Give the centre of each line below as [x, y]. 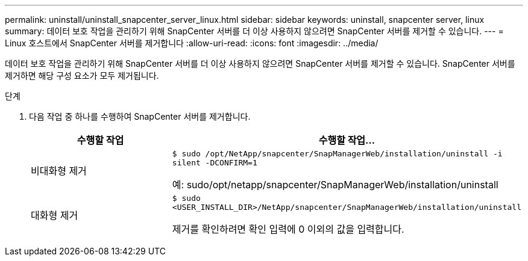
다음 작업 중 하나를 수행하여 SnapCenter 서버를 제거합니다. [140, 116]
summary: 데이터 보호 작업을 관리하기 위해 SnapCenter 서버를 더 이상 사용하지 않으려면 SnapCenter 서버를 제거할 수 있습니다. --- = [254, 31]
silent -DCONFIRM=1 [215, 163]
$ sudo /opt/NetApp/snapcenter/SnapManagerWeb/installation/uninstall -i [337, 154]
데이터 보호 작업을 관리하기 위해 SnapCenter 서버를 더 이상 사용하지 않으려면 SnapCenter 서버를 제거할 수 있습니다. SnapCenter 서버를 [260, 63]
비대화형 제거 [59, 171]
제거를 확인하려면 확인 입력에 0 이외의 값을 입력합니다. [288, 229]
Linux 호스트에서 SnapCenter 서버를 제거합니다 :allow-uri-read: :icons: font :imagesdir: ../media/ [192, 43]
